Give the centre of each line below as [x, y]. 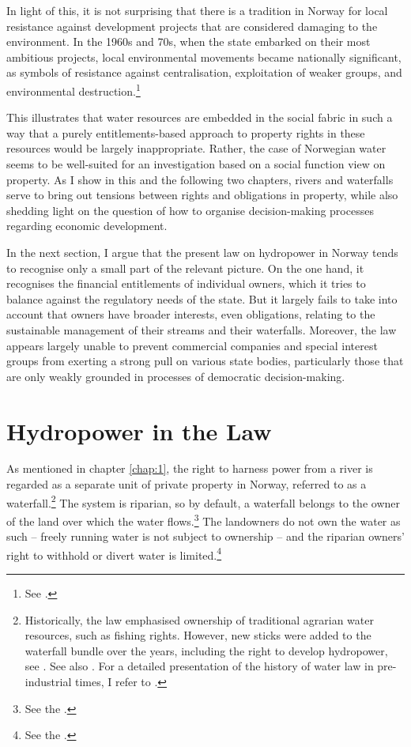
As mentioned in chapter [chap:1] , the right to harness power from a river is [190, 468]
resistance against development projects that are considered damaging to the [192, 26]
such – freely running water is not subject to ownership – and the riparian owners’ [205, 536]
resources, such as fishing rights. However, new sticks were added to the [198, 635]
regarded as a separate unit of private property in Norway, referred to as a [187, 484]
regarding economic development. [87, 226]
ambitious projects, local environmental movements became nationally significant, [204, 57]
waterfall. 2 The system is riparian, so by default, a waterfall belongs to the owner [203, 501]
